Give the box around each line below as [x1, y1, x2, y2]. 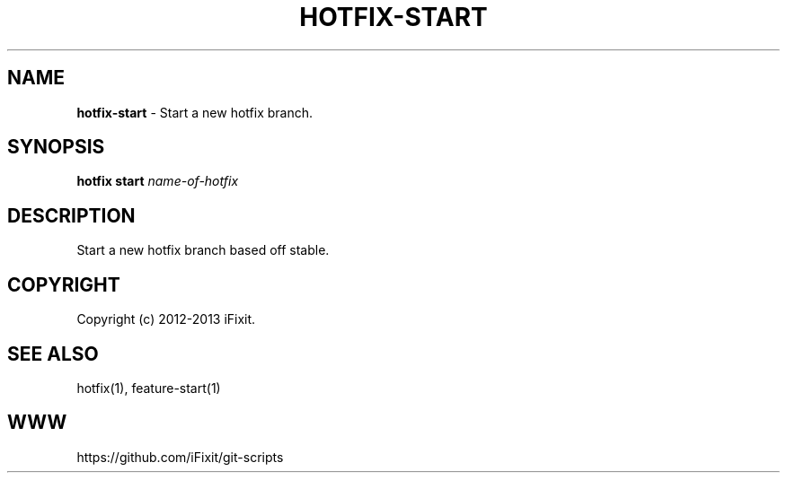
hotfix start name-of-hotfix [76, 173, 239, 189]
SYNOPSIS [7, 135, 105, 159]
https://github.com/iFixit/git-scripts [76, 449, 284, 465]
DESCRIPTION [7, 204, 136, 227]
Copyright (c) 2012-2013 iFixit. [76, 311, 256, 327]
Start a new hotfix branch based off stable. [76, 242, 330, 258]
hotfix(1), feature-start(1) [76, 380, 221, 396]
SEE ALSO [7, 342, 99, 365]
